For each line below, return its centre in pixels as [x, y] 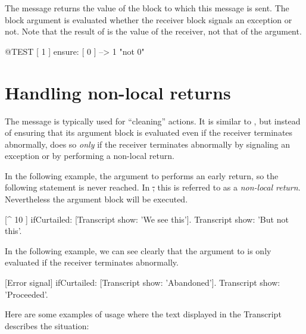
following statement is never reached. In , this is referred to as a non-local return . [153, 187]
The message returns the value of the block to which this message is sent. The [147, 8]
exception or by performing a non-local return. [90, 156]
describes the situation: [47, 325]
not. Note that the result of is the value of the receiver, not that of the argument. [153, 31]
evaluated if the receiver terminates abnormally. [92, 262]
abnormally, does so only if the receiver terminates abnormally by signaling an [148, 144]
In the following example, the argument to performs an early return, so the [142, 175]
